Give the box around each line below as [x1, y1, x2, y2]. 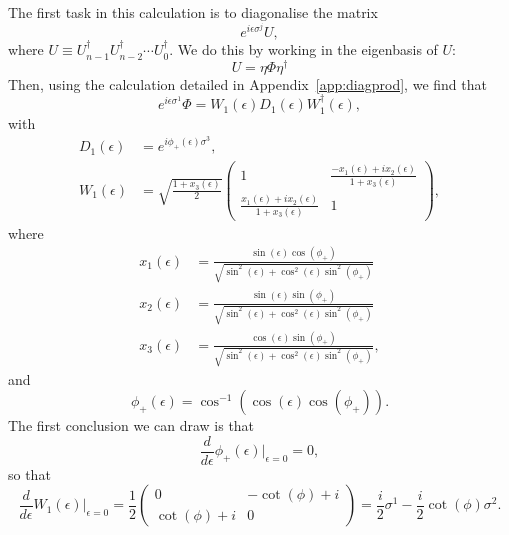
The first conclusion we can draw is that [8, 415, 255, 436]
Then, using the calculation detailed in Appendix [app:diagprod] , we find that [8, 73, 487, 94]
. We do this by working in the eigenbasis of [169, 39, 438, 60]
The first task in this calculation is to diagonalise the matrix [8, 2, 378, 22]
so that [8, 463, 51, 484]
